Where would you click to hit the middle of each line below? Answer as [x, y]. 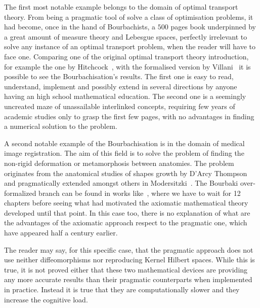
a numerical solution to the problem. [61, 126]
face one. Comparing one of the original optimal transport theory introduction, [126, 56]
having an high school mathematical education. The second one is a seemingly [125, 96]
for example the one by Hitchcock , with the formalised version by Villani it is [127, 66]
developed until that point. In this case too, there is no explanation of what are [127, 212]
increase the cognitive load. [46, 299]
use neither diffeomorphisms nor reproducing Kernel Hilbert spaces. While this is [129, 260]
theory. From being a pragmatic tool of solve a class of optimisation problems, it [129, 16]
